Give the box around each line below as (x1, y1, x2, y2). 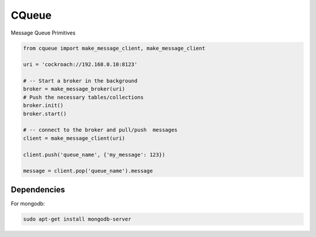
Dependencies (11, 184, 66, 194)
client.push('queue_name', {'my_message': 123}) (23, 151, 166, 158)
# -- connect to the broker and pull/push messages (23, 126, 178, 133)
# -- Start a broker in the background (23, 78, 138, 84)
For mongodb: (11, 200, 45, 207)
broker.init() (23, 102, 64, 109)
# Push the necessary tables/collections (23, 94, 144, 101)
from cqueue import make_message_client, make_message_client (23, 44, 205, 51)
